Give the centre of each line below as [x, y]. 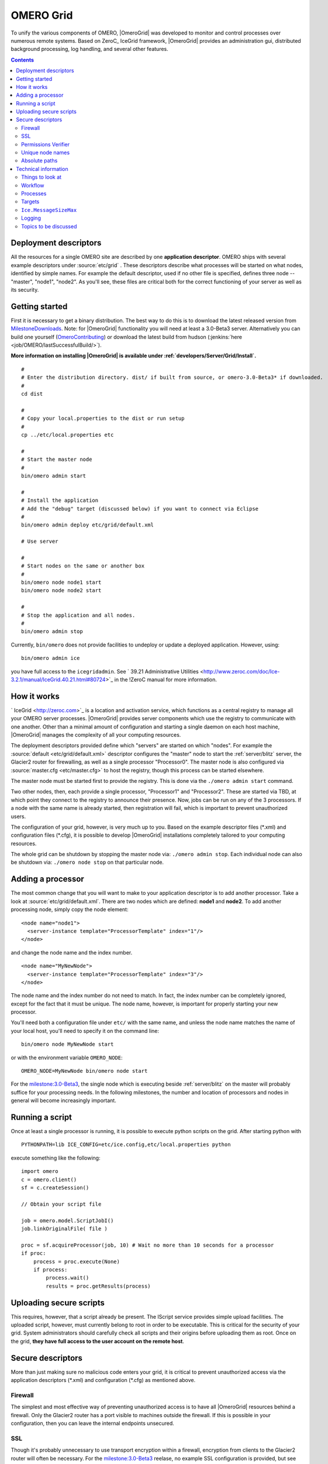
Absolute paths [39, 160]
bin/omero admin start [54, 476]
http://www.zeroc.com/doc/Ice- [241, 671]
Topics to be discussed [49, 226]
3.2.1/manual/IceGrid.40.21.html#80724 [58, 679]
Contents [23, 60]
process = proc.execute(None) [76, 1261]
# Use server [40, 541]
